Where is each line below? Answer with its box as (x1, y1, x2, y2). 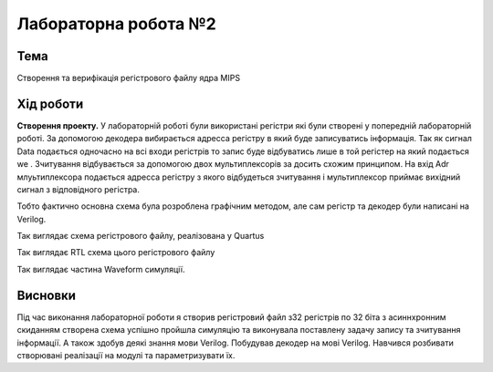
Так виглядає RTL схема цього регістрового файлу (16, 247, 215, 258)
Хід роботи (16, 96, 84, 111)
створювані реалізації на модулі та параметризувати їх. (16, 349, 236, 360)
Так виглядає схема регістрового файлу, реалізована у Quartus (16, 231, 265, 242)
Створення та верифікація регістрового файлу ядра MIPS (16, 73, 241, 84)
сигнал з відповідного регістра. (16, 183, 141, 195)
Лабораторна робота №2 (16, 14, 216, 34)
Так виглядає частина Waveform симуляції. (16, 263, 185, 274)
